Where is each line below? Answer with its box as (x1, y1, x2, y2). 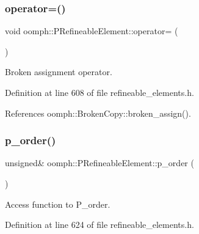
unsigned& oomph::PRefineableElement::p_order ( (5, 156, 194, 169)
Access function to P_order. (5, 197, 110, 210)
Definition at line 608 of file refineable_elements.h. (5, 86, 194, 98)
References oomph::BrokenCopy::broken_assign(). (5, 106, 191, 119)
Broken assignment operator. (5, 65, 112, 78)
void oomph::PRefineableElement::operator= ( (5, 24, 178, 37)
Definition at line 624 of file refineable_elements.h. (5, 218, 194, 231)
